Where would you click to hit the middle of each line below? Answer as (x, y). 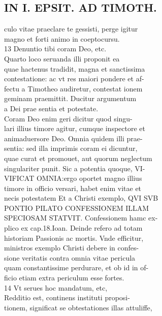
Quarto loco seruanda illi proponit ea (62, 58)
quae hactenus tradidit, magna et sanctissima (75, 68)
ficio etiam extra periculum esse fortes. (64, 278)
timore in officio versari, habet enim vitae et (73, 188)
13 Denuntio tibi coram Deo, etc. (55, 49)
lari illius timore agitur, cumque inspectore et (75, 128)
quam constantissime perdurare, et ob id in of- (76, 267)
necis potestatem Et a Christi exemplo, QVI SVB (81, 198)
